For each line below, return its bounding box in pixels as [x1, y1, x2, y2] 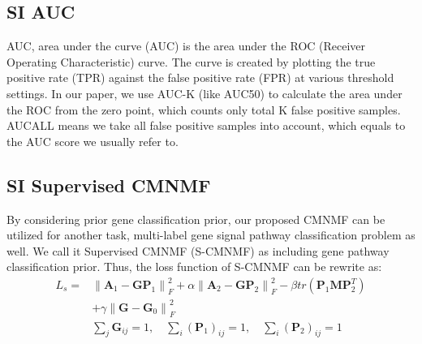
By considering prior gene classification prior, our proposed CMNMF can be [6, 210, 385, 227]
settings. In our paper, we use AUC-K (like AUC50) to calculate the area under [6, 84, 403, 101]
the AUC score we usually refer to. [6, 132, 179, 149]
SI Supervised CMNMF [6, 172, 211, 197]
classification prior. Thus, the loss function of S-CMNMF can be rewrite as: [6, 258, 382, 275]
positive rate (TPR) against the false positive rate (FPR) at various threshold [6, 69, 394, 86]
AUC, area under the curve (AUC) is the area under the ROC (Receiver [6, 37, 366, 54]
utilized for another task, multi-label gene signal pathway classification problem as [6, 226, 416, 243]
